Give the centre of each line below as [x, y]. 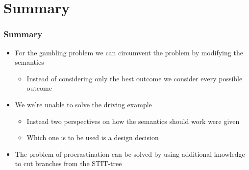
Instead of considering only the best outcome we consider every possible [135, 78]
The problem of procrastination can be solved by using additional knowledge [130, 154]
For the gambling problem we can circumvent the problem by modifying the [129, 52]
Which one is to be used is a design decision [93, 137]
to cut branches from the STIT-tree [68, 163]
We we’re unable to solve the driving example [83, 104]
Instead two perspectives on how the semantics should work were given [133, 121]
